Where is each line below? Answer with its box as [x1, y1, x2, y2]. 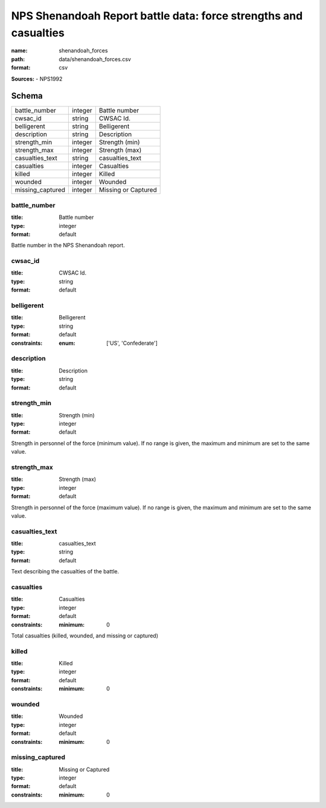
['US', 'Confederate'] [106, 339, 158, 347]
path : [11, 55, 25, 63]
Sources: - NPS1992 [11, 75, 63, 82]
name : [11, 47, 28, 54]
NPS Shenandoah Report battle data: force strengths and [11, 9, 303, 22]
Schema [11, 91, 43, 101]
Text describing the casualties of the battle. [11, 568, 120, 575]
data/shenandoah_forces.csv [59, 55, 131, 63]
